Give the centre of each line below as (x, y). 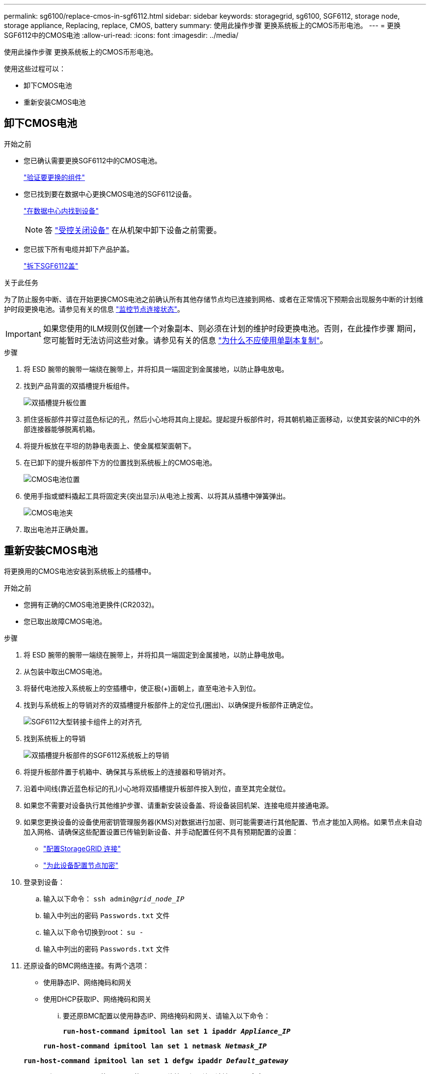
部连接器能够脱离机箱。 (61, 429)
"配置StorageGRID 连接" (82, 848)
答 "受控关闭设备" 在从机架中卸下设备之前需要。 (133, 230)
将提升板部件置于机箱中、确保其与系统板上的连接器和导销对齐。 (127, 772)
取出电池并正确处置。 (58, 529)
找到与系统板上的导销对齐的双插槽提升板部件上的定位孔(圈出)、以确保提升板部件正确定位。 (171, 705)
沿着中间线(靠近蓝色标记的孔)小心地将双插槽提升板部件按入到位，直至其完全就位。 (157, 788)
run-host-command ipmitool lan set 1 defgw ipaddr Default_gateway (156, 1060)
